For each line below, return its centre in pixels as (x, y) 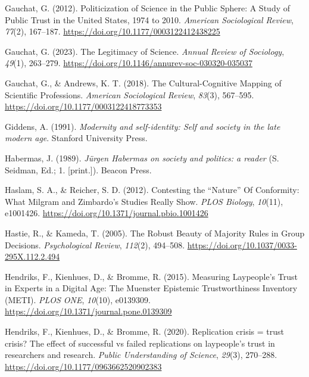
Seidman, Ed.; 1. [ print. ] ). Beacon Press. (78, 169)
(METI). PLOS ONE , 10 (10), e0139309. (78, 299)
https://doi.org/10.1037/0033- (242, 244)
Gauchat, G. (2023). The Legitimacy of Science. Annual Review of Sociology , (145, 51)
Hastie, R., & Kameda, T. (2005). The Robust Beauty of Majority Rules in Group (155, 233)
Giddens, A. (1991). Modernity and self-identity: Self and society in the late (143, 126)
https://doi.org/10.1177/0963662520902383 (83, 366)
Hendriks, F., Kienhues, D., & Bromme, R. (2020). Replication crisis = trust (144, 331)
